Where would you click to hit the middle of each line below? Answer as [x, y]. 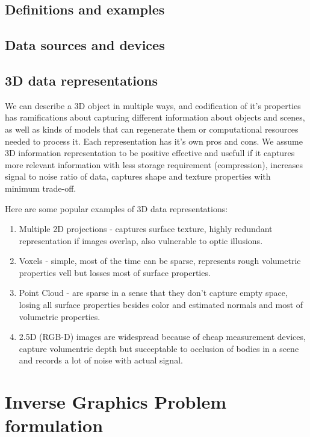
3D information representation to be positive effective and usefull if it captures [150, 153]
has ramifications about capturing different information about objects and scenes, [155, 117]
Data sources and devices [85, 45]
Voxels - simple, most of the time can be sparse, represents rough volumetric [160, 261]
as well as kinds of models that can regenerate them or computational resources [152, 129]
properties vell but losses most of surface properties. [115, 272]
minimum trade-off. [41, 188]
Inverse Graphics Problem [116, 402]
